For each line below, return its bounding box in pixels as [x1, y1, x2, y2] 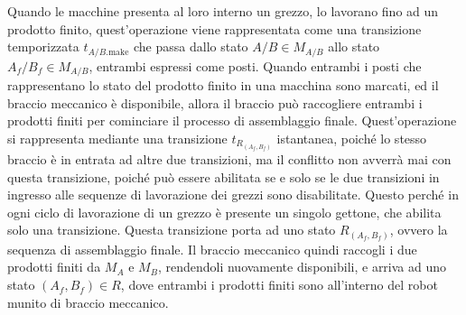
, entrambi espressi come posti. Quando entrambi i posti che [89, 56, 422, 75]
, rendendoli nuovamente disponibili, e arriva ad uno [157, 257, 447, 276]
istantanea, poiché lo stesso [276, 128, 427, 147]
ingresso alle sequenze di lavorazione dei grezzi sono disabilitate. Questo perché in [7, 185, 459, 204]
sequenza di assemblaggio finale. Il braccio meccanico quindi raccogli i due [7, 239, 417, 258]
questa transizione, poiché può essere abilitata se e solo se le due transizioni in [7, 167, 440, 186]
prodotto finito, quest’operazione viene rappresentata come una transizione [7, 19, 422, 38]
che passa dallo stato [133, 37, 248, 56]
